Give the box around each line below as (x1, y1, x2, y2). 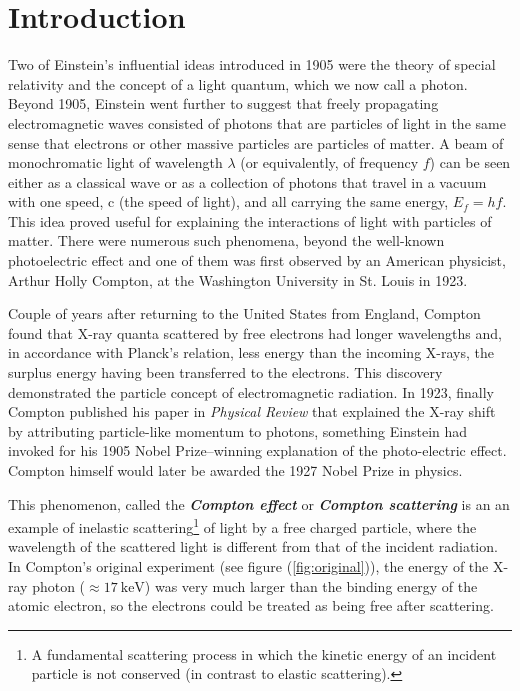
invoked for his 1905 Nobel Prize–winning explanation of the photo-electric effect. (8, 440, 507, 461)
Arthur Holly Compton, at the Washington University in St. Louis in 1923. (8, 269, 468, 290)
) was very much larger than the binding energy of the (144, 575, 478, 596)
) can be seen (429, 152, 511, 173)
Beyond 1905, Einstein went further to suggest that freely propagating (8, 93, 439, 114)
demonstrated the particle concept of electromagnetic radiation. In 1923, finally (8, 381, 494, 402)
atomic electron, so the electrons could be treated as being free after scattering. (8, 595, 494, 616)
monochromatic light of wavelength (8, 152, 223, 173)
